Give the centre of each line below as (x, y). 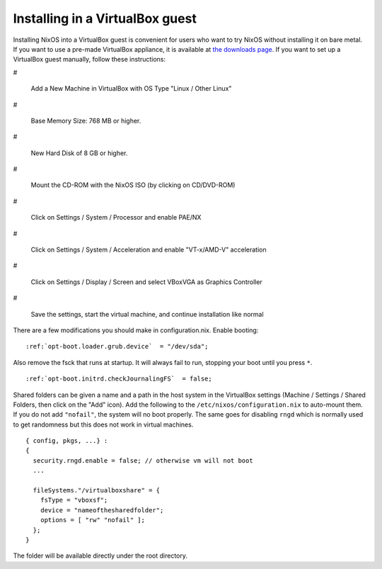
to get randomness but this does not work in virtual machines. (103, 424)
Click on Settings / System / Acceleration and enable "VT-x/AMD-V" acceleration (149, 250)
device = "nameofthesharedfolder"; (102, 510)
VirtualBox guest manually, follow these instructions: (89, 60)
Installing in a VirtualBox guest (105, 18)
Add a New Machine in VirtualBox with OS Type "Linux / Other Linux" (131, 89)
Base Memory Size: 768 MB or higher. (86, 120)
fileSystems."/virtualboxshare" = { (97, 490)
